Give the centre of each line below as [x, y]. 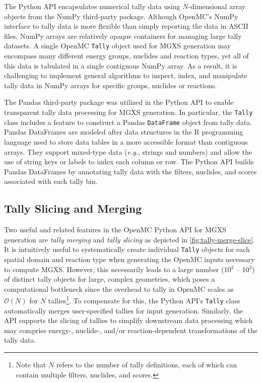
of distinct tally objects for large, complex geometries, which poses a [110, 279]
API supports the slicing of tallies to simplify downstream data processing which [128, 320]
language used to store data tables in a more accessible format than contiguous [126, 141]
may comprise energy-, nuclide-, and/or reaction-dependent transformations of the [131, 330]
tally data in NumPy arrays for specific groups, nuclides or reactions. [111, 85]
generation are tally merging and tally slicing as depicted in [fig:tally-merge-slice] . [130, 239]
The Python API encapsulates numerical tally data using [92, 6]
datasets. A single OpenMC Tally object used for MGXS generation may [118, 46]
